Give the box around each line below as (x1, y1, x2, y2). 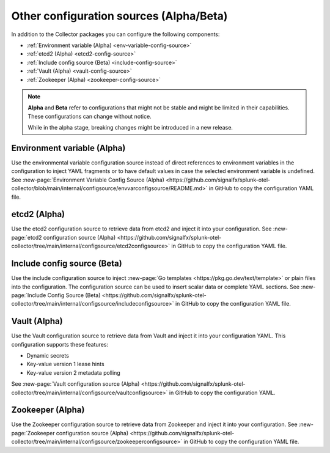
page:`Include (11, 291, 46, 299)
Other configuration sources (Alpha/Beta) (11, 9, 228, 23)
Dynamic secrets (26, 352, 70, 359)
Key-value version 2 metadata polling (26, 369, 120, 376)
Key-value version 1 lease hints (26, 361, 105, 368)
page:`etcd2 (11, 234, 42, 241)
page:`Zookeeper (11, 429, 55, 436)
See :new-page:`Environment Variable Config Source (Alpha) (11, 176, 165, 183)
